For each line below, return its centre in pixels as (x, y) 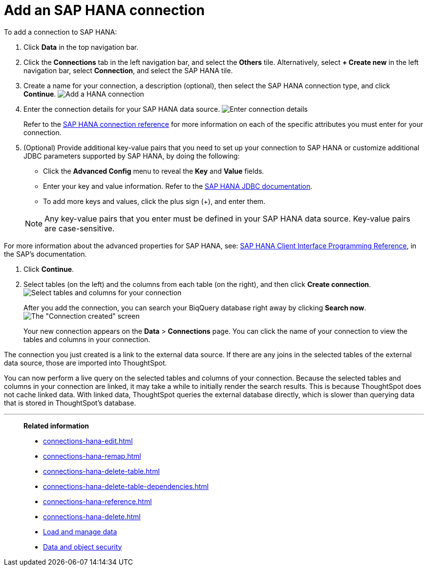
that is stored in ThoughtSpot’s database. (70, 403)
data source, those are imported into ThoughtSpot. (86, 363)
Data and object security (83, 547)
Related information (56, 426)
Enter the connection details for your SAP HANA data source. (122, 109)
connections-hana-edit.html (88, 441)
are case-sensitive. (80, 228)
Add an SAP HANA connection (104, 10)
